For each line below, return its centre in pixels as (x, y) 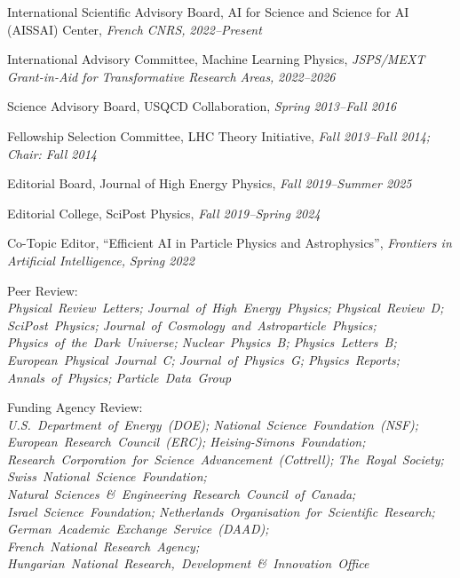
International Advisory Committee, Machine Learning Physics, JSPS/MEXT (216, 59)
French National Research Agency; (103, 546)
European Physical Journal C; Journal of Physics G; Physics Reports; (203, 359)
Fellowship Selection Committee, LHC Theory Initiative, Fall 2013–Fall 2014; (219, 135)
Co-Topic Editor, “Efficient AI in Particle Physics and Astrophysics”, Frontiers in (230, 243)
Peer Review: (43, 290)
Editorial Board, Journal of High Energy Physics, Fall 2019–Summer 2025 (210, 183)
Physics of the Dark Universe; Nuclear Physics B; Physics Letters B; (202, 342)
